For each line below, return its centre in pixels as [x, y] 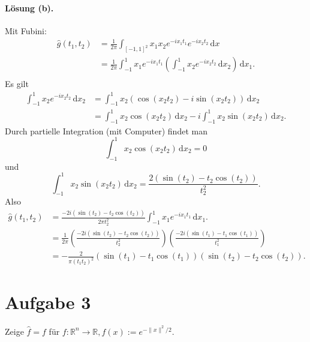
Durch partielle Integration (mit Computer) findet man [106, 130]
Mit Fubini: [26, 30]
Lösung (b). [29, 7]
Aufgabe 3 [48, 302]
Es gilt [17, 84]
